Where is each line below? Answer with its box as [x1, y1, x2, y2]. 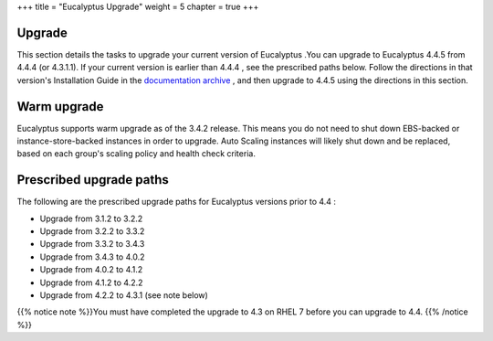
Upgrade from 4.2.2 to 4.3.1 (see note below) [39, 290, 209, 301]
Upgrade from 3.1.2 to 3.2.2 [39, 213, 143, 224]
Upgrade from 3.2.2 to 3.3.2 [39, 226, 145, 237]
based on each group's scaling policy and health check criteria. [16, 148, 256, 159]
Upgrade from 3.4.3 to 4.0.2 [39, 251, 145, 262]
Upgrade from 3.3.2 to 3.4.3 [39, 239, 145, 250]
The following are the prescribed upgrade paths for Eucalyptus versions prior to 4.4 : [16, 197, 337, 208]
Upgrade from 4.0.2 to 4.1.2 [39, 264, 143, 275]
